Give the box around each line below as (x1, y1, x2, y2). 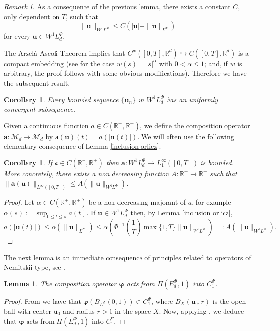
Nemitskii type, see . (4, 262, 65, 272)
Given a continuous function (4, 120, 89, 130)
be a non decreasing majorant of (88, 197, 186, 207)
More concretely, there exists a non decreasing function (4, 168, 169, 178)
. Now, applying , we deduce (159, 305, 244, 316)
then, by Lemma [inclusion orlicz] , (130, 208, 233, 218)
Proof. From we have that (4, 296, 81, 306)
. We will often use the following (137, 131, 234, 141)
